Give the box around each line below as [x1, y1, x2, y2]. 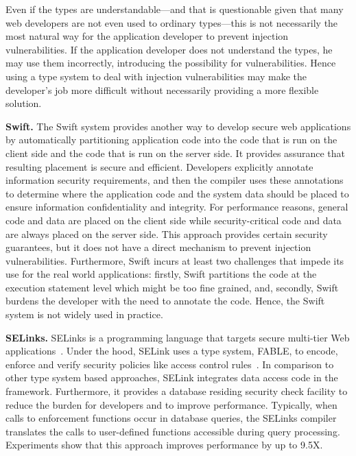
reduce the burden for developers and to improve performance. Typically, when [5, 397, 337, 411]
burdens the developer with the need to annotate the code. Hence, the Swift [5, 293, 325, 308]
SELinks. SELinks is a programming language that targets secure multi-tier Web [5, 330, 350, 344]
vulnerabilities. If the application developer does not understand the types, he [5, 42, 333, 56]
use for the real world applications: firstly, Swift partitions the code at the [5, 267, 317, 281]
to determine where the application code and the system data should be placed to [5, 186, 349, 200]
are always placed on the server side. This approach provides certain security [5, 226, 328, 241]
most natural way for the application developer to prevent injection [5, 29, 289, 43]
